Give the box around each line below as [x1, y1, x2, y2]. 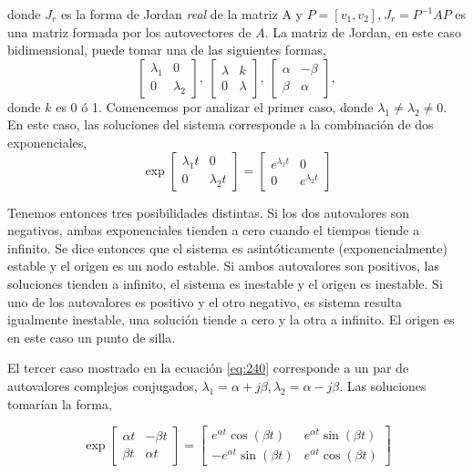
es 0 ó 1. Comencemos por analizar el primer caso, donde [56, 97, 374, 116]
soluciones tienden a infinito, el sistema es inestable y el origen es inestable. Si [7, 273, 443, 293]
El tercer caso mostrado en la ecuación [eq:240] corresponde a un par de [7, 358, 409, 377]
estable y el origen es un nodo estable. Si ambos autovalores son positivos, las [7, 256, 440, 275]
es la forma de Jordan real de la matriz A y [60, 5, 303, 23]
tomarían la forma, [7, 394, 112, 413]
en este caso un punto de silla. [7, 327, 176, 346]
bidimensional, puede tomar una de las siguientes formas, [7, 40, 326, 59]
